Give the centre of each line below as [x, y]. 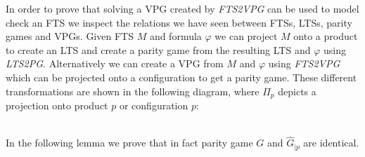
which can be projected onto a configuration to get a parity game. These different [181, 77]
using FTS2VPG [304, 63]
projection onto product [57, 105]
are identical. [331, 143]
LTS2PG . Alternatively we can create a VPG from [115, 63]
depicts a [297, 91]
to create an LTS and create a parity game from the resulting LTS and [158, 49]
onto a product [326, 36]
